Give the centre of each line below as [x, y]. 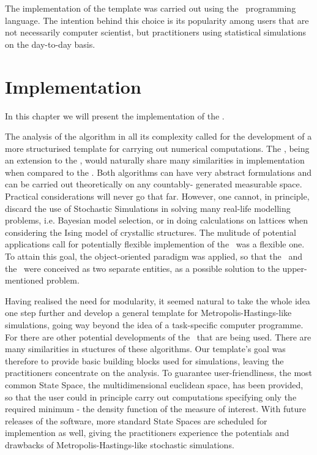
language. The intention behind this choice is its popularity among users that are [157, 20]
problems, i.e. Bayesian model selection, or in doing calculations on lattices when [156, 220]
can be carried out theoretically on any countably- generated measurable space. [154, 184]
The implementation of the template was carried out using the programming [151, 8]
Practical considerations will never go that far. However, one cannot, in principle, [157, 196]
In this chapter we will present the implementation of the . [115, 115]
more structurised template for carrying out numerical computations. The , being [157, 148]
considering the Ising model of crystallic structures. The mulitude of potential [151, 232]
